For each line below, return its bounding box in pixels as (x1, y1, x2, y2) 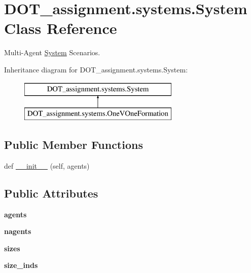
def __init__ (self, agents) (4, 160, 90, 171)
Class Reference (4, 18, 117, 38)
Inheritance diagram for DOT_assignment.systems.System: (4, 64, 188, 74)
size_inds (4, 260, 38, 270)
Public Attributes (4, 185, 98, 201)
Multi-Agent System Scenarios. (4, 47, 100, 58)
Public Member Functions (4, 137, 143, 152)
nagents (4, 226, 31, 237)
